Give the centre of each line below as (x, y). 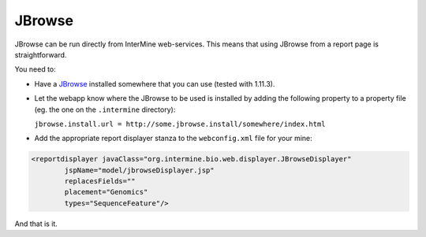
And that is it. (36, 224)
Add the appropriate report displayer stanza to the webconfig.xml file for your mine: (174, 139)
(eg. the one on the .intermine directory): (105, 109)
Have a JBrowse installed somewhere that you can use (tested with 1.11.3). (155, 83)
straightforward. (41, 54)
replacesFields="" (100, 181)
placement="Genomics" (106, 192)
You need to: (35, 69)
